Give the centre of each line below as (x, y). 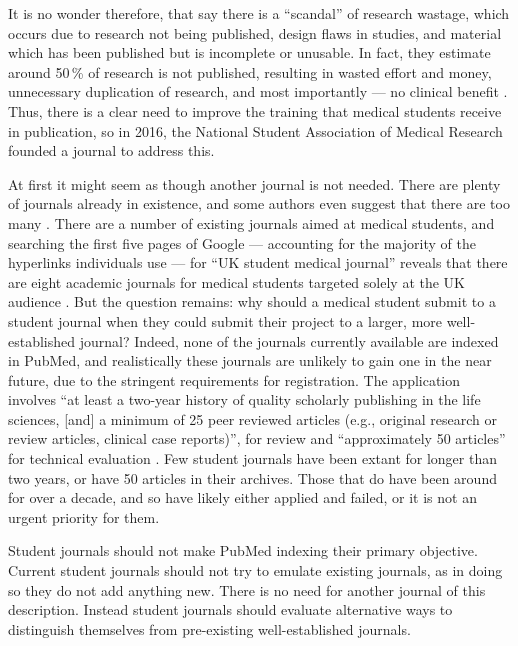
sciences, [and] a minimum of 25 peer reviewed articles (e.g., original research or (252, 418)
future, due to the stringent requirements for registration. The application (234, 379)
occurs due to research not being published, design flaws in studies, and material (255, 32)
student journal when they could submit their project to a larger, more (225, 320)
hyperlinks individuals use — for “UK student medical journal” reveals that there (258, 262)
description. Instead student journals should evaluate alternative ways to (230, 609)
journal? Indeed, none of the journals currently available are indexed (289, 340)
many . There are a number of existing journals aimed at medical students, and (251, 222)
